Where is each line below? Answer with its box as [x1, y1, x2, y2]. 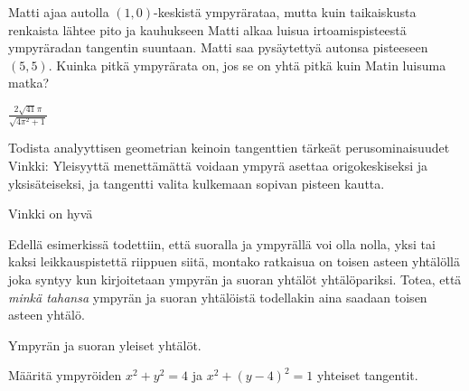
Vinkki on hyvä [8, 204, 93, 223]
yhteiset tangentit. [316, 366, 418, 385]
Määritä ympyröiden [8, 366, 122, 385]
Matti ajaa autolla [8, 3, 109, 21]
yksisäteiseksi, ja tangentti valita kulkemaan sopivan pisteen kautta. [8, 173, 385, 192]
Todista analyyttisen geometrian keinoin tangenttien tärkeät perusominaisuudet [8, 138, 450, 157]
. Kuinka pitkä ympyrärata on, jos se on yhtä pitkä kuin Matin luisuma [48, 55, 446, 74]
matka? [8, 73, 50, 92]
